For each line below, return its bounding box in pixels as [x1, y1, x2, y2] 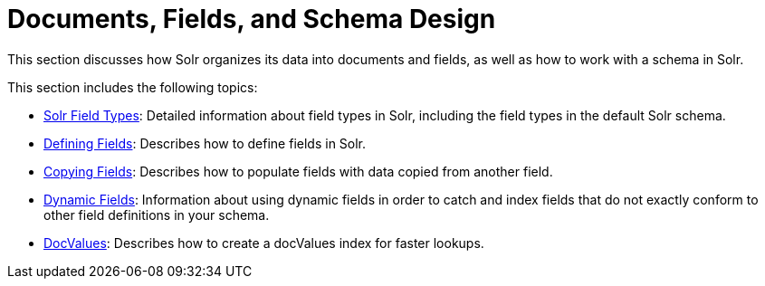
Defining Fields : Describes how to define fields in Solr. [43, 135, 367, 151]
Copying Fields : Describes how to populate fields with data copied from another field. [43, 163, 553, 179]
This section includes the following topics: [7, 79, 258, 95]
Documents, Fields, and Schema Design [7, 4, 496, 34]
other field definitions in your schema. [43, 206, 270, 223]
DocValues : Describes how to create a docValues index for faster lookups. [43, 234, 484, 251]
